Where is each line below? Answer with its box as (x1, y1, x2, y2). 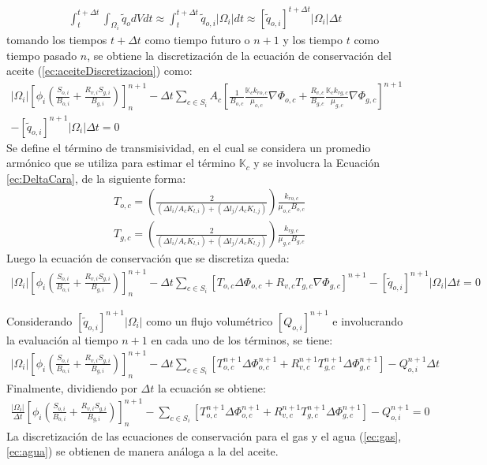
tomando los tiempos (6, 31, 107, 47)
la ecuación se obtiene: (158, 379, 266, 396)
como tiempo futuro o (144, 31, 250, 47)
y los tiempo (283, 31, 343, 47)
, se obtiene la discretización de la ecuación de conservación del (87, 46, 391, 63)
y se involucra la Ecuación (253, 154, 380, 171)
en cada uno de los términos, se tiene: (151, 331, 333, 348)
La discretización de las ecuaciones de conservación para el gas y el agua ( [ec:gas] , (6, 427, 402, 444)
